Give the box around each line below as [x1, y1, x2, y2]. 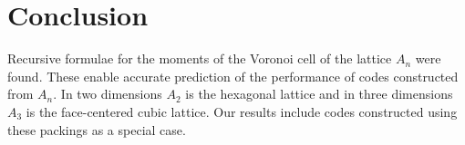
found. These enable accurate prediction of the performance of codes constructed [7, 66, 459, 85]
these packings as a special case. [7, 120, 186, 139]
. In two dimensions [53, 84, 162, 103]
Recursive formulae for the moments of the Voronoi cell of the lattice [7, 49, 392, 68]
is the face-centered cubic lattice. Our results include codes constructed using [26, 101, 458, 121]
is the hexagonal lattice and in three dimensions [185, 84, 453, 103]
